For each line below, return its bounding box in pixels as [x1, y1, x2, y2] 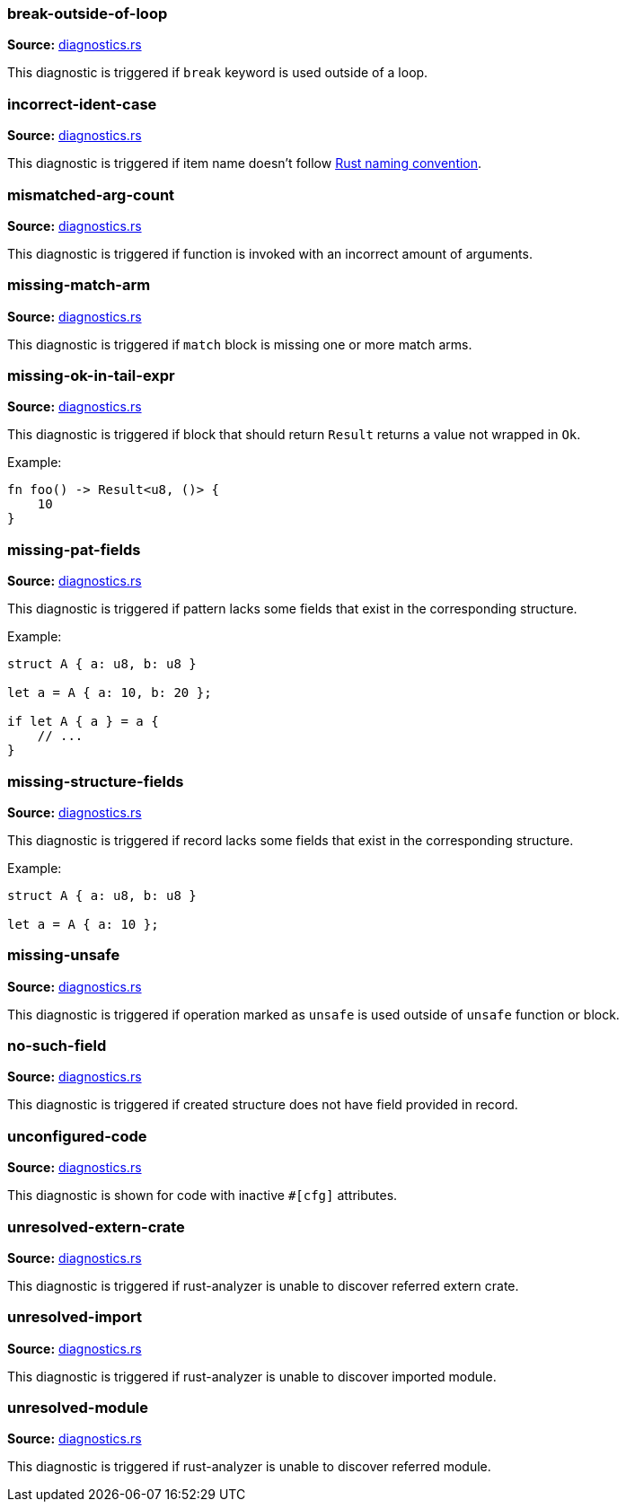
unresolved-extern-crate [7, 1217, 185, 1236]
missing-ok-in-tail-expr [7, 366, 175, 384]
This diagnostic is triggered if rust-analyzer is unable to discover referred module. [7, 1459, 491, 1475]
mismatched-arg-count [7, 185, 175, 204]
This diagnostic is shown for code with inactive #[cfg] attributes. [7, 1187, 398, 1204]
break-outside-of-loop [7, 4, 168, 22]
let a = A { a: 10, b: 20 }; [7, 685, 212, 701]
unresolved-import [7, 1308, 143, 1327]
